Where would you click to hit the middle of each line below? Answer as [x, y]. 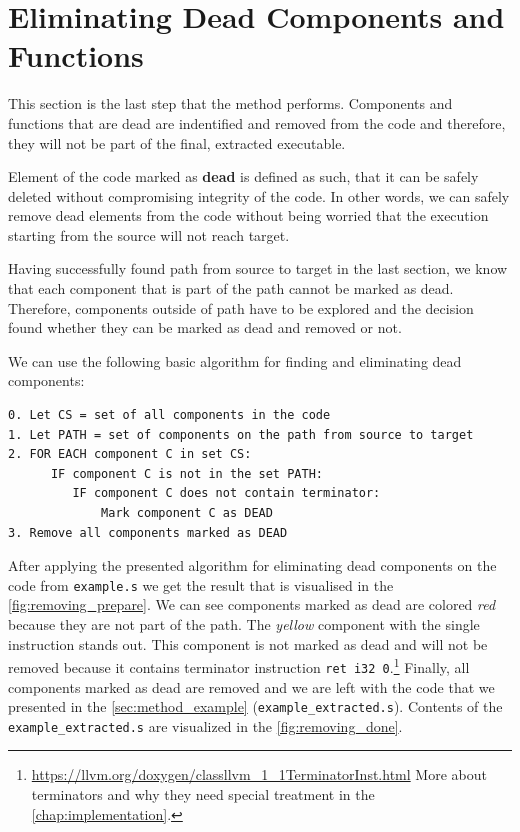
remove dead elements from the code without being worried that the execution [248, 215]
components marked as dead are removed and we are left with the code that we [251, 686]
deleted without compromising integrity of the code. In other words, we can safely [259, 195]
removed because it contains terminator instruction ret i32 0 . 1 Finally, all [239, 665]
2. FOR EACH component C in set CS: [130, 454]
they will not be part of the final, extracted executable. [177, 142]
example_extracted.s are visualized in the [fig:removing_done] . [205, 725]
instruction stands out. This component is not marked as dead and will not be [248, 643]
